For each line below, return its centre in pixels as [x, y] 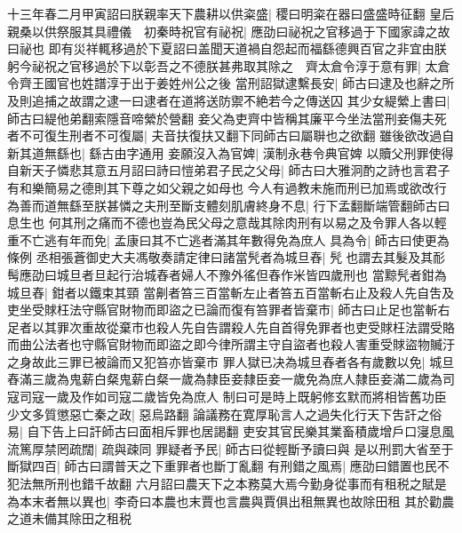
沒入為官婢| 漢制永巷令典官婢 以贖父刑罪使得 [323, 152]
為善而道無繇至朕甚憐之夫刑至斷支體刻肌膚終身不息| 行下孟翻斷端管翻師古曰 [229, 205]
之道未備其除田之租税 [69, 518]
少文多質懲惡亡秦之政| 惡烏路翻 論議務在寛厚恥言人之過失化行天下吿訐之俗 [225, 414]
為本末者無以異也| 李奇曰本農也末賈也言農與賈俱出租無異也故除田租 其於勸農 [231, 501]
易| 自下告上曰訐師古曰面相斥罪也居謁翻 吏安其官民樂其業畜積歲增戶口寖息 [225, 431]
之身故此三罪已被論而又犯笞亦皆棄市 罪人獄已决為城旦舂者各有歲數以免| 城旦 [231, 361]
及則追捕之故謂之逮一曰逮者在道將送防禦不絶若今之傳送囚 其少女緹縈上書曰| [229, 100]
